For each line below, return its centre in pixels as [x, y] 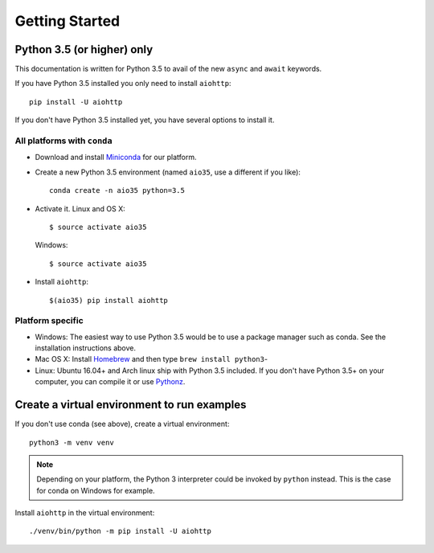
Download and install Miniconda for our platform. [116, 158]
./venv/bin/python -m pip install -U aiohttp [121, 531]
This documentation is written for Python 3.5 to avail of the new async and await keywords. [168, 69]
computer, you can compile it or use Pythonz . [110, 382]
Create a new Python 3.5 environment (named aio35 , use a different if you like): [168, 172]
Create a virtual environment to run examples [131, 405]
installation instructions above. [86, 348]
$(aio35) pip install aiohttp [109, 300]
